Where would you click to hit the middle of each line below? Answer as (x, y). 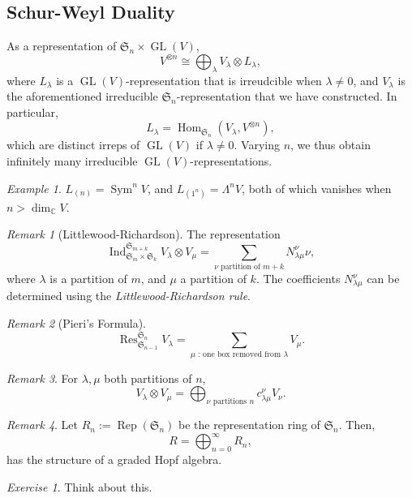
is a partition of (88, 279)
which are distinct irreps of (73, 145)
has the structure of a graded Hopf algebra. (114, 459)
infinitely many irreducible (72, 160)
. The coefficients (298, 279)
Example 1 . (34, 188)
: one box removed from (240, 354)
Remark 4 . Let (43, 425)
